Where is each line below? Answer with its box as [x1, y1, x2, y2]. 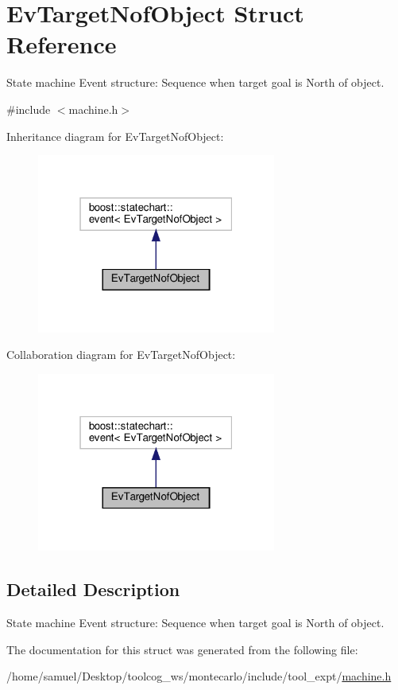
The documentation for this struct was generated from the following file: [6, 641, 358, 657]
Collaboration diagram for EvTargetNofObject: [6, 346, 236, 363]
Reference [6, 28, 117, 60]
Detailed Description [6, 577, 180, 602]
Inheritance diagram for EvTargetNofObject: [6, 127, 224, 144]
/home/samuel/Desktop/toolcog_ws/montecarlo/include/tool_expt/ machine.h [6, 668, 392, 684]
